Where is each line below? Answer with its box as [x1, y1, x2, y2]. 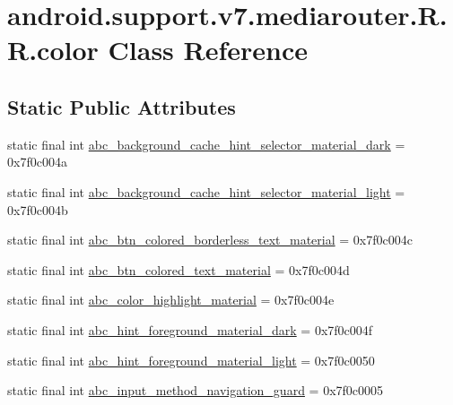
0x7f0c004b [7, 200, 68, 219]
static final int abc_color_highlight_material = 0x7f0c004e [7, 290, 335, 309]
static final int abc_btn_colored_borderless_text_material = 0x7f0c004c [7, 230, 413, 249]
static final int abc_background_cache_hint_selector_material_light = [7, 182, 405, 201]
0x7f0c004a [7, 152, 67, 171]
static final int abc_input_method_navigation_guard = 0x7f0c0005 [7, 381, 384, 400]
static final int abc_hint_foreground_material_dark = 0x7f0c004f [7, 320, 373, 339]
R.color [7, 31, 99, 68]
